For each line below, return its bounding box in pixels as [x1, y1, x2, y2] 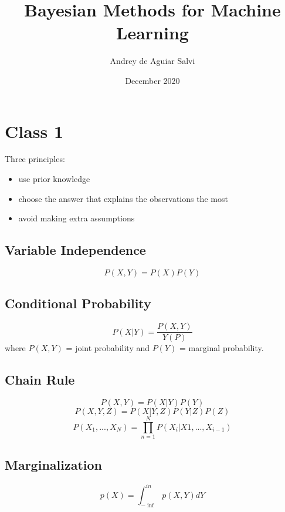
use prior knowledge [18, 173, 90, 185]
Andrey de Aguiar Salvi [110, 55, 195, 67]
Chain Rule [5, 370, 75, 389]
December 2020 [125, 74, 180, 86]
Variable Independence [5, 241, 146, 259]
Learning [116, 21, 189, 45]
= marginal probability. [179, 342, 264, 354]
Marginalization [5, 455, 103, 473]
